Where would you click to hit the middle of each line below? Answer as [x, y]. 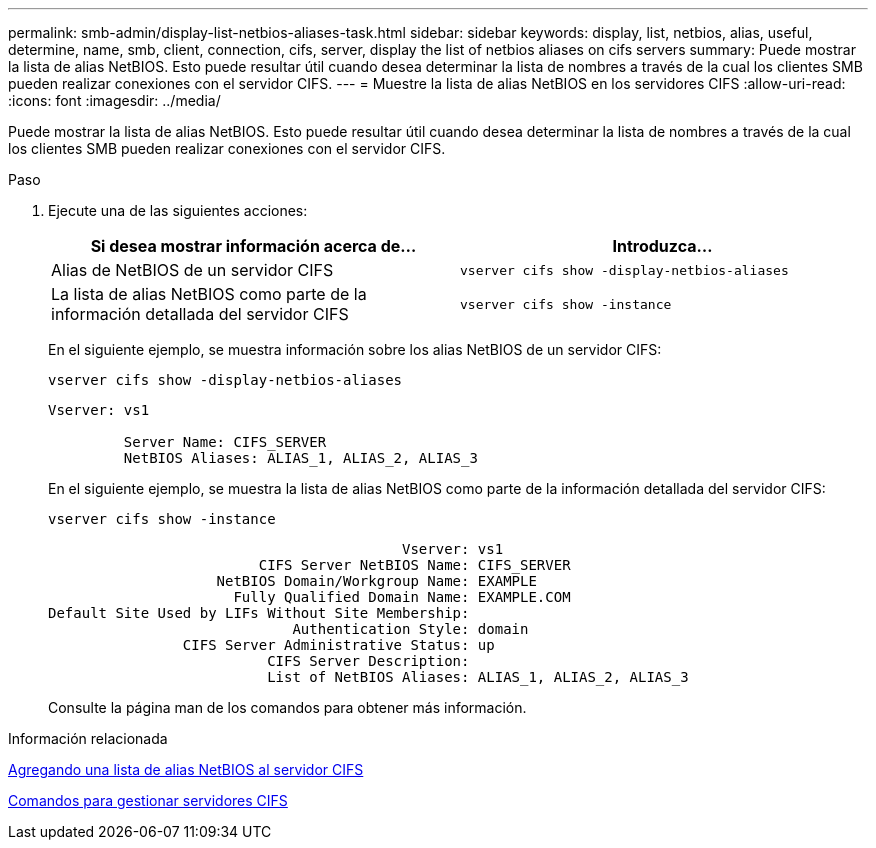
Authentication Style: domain [410, 629]
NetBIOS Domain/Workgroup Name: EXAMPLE [376, 581]
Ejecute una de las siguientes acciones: [178, 210]
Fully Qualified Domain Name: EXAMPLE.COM [402, 597]
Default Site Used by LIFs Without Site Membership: [259, 613]
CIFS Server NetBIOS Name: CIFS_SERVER [414, 565]
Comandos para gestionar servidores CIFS [148, 800]
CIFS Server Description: [368, 661]
